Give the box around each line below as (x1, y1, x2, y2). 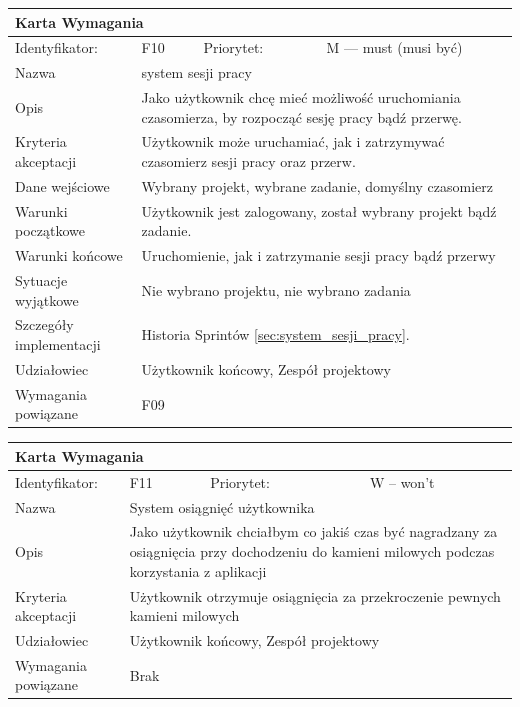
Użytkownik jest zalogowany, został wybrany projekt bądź (141, 200, 497, 221)
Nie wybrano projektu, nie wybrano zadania (141, 279, 411, 300)
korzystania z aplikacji (129, 560, 267, 581)
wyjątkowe (15, 289, 79, 310)
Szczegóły (15, 314, 74, 335)
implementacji (15, 334, 101, 355)
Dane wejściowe (15, 175, 110, 196)
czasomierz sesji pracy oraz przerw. (141, 151, 356, 172)
